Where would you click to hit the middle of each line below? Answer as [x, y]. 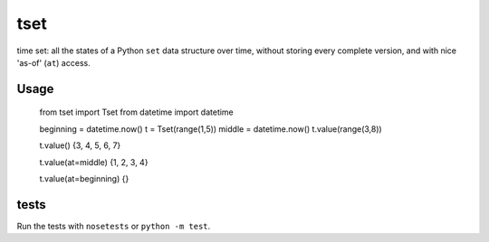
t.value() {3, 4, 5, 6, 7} [80, 145]
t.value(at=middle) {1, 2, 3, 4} [94, 162]
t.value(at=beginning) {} [84, 178]
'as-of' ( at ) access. [53, 62]
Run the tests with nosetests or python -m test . [114, 226]
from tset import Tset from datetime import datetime [137, 112]
